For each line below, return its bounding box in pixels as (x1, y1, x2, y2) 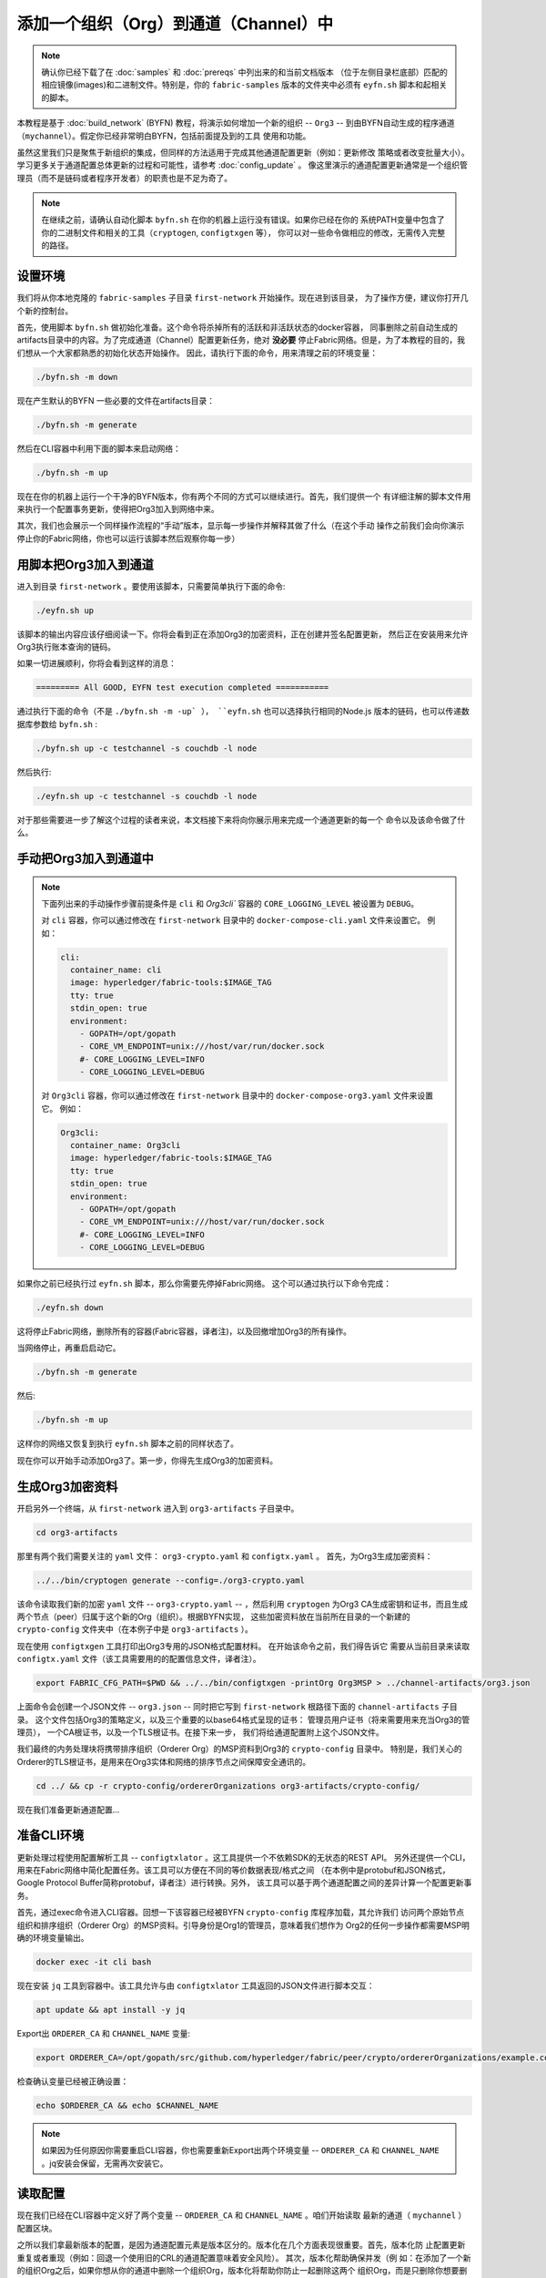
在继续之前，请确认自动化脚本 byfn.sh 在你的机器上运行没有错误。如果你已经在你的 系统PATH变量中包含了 (41, 214, 445, 225)
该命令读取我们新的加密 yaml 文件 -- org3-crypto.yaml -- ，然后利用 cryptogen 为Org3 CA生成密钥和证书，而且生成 (16, 1598, 469, 1609)
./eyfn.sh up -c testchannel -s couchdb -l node (35, 791, 258, 801)
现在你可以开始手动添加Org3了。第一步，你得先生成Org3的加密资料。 (16, 1454, 278, 1466)
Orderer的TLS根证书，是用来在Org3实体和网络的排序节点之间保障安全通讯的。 (16, 1756, 311, 1767)
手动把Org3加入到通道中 (16, 850, 155, 866)
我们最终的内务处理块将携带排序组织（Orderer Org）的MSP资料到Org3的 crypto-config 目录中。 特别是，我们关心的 (16, 1743, 463, 1754)
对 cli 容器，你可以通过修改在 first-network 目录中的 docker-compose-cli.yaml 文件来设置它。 (41, 915, 426, 926)
